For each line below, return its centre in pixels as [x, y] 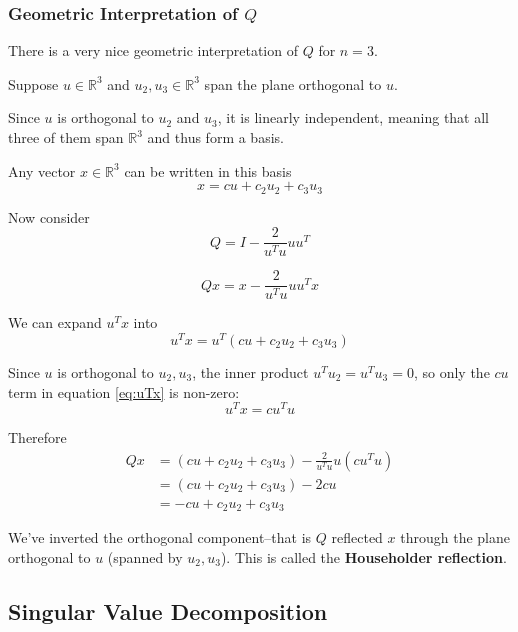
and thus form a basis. [215, 137]
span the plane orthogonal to [293, 83]
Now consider [49, 216]
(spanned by [145, 557]
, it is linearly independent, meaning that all [353, 117]
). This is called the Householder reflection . [363, 557]
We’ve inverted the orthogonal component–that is [160, 537]
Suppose [33, 83]
